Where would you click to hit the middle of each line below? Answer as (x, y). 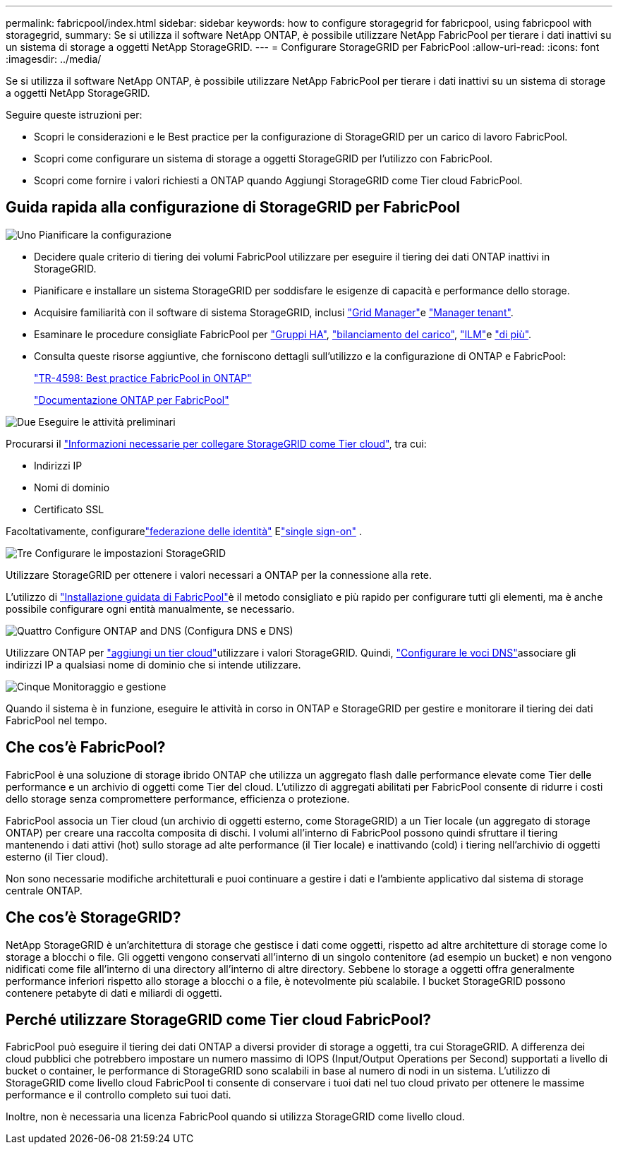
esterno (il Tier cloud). (57, 856)
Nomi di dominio (72, 487)
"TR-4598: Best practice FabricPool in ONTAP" (143, 378)
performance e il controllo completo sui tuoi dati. (119, 1095)
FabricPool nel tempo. (56, 720)
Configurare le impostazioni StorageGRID (131, 553)
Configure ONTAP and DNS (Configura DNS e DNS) (174, 630)
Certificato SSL (69, 509)
